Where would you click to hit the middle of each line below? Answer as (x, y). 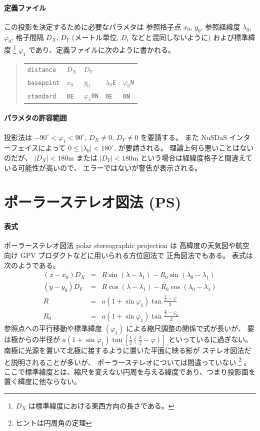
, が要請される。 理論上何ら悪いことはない (184, 148)
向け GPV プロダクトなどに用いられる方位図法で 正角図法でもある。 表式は (128, 255)
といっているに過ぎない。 (210, 339)
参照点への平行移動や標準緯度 (53, 328)
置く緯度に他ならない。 (42, 381)
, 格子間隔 (27, 37)
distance (42, 70)
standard (42, 96)
